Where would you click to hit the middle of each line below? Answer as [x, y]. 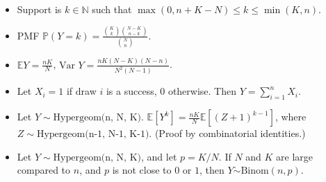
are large [295, 156]
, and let [159, 156]
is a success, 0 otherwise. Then [171, 91]
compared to [44, 170]
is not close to [142, 170]
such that [112, 9]
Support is [39, 9]
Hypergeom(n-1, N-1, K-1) [93, 135]
